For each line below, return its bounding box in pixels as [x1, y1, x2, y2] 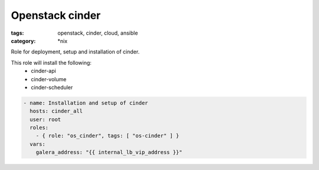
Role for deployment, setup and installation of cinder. [11, 48, 140, 55]
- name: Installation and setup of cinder [23, 99, 148, 106]
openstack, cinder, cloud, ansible [57, 29, 138, 36]
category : [11, 37, 36, 44]
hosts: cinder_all [30, 108, 83, 115]
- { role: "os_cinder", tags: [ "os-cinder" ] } [35, 132, 180, 139]
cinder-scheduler [31, 84, 73, 91]
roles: [30, 124, 49, 131]
